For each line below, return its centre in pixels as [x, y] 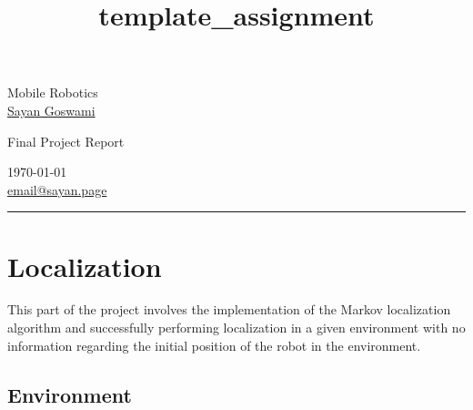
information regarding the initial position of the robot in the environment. [214, 345]
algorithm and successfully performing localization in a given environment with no [236, 328]
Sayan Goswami [51, 110]
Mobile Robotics [53, 92]
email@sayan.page [57, 189]
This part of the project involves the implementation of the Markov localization [229, 309]
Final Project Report [66, 141]
